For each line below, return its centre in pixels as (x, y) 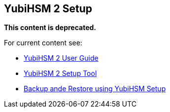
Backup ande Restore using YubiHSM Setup (95, 89)
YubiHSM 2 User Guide (61, 58)
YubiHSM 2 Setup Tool (60, 74)
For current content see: (43, 43)
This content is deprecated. (50, 28)
